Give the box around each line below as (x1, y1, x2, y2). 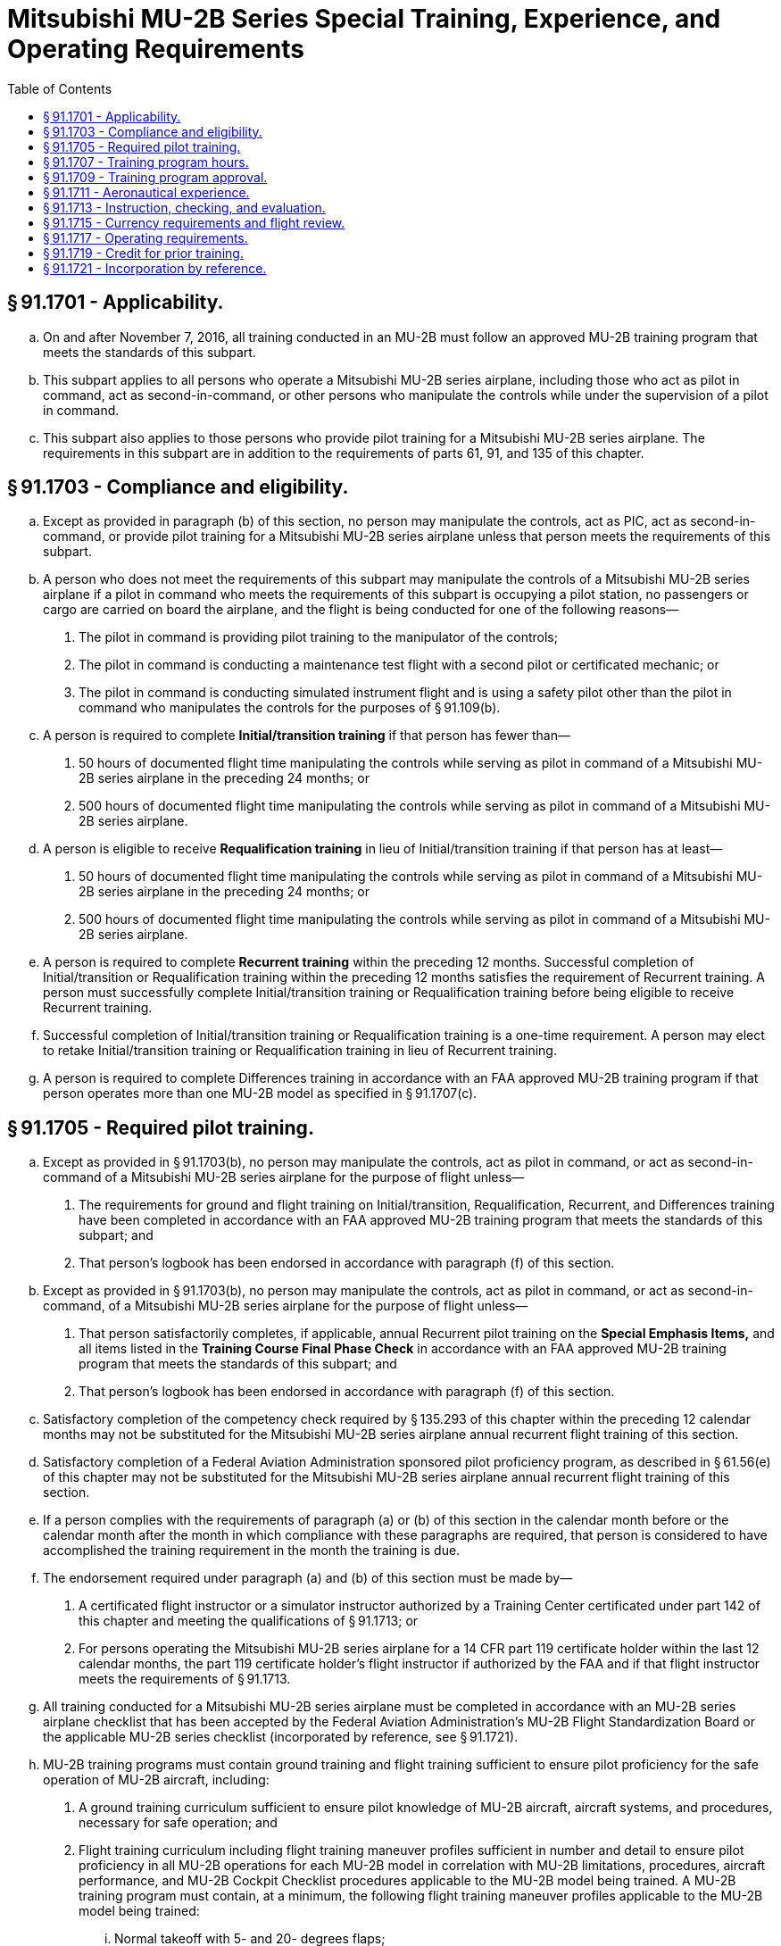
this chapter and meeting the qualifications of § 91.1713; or (79, 1613, 419, 1629)
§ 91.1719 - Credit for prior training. (43, 245, 244, 261)
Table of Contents (7, 80, 112, 96)
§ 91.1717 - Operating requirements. (43, 229, 248, 245)
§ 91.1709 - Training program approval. (43, 169, 268, 185)
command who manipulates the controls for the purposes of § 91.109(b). (79, 700, 501, 716)
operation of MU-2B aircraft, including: (43, 1772, 270, 1788)
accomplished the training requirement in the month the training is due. (43, 1543, 461, 1559)
